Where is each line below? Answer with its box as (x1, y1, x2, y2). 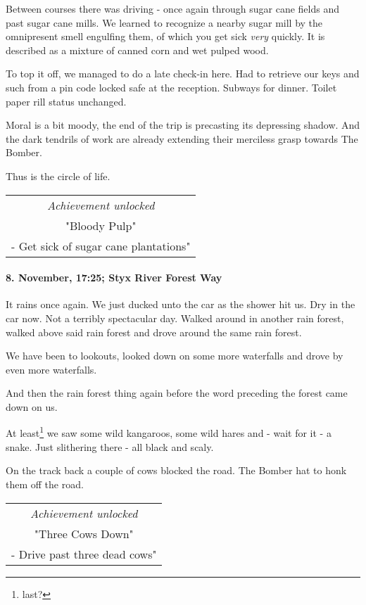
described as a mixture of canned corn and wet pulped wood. (6, 42, 269, 57)
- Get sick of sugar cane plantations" (11, 237, 191, 254)
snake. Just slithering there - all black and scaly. (6, 439, 214, 454)
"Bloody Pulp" (65, 217, 137, 234)
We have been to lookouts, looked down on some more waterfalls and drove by (6, 348, 343, 363)
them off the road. (6, 476, 84, 491)
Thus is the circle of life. (6, 168, 111, 183)
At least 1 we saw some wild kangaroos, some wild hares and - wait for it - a (6, 423, 332, 440)
